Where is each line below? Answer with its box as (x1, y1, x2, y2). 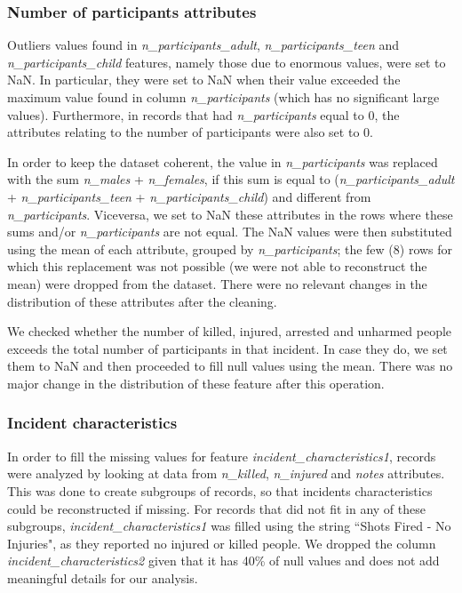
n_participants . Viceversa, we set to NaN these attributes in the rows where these (7, 204, 453, 223)
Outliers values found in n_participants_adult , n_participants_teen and (7, 36, 400, 54)
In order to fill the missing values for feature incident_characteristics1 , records (7, 446, 436, 465)
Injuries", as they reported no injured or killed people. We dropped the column (7, 533, 436, 552)
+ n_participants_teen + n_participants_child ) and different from (7, 187, 371, 205)
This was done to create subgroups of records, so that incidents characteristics (7, 481, 433, 500)
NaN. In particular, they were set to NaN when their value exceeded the (7, 70, 401, 89)
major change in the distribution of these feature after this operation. (7, 373, 385, 392)
